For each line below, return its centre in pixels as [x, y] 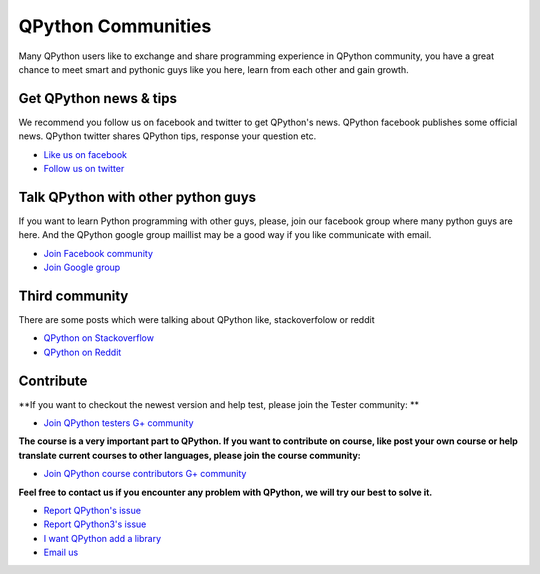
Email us [61, 552]
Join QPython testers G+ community [118, 423]
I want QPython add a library [102, 538]
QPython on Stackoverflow [99, 338]
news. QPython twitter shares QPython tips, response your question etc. [167, 136]
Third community [73, 295]
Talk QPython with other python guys [137, 196]
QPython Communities [115, 26]
